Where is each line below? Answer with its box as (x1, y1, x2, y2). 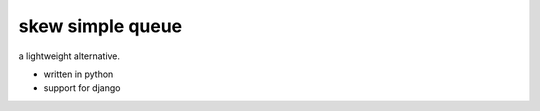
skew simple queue (18, 15, 183, 37)
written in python (43, 68, 114, 80)
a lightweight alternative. (18, 50, 120, 62)
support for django (43, 82, 121, 94)
